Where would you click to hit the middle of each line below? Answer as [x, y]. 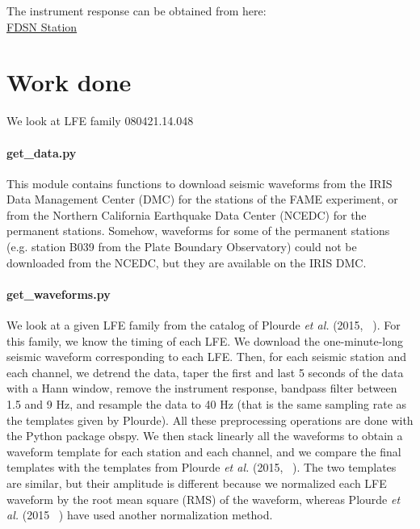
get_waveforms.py [59, 294]
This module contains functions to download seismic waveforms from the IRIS [199, 183]
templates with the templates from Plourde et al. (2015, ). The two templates [202, 467]
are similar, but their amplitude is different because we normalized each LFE [197, 483]
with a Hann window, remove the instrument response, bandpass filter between [202, 388]
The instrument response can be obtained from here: [136, 10]
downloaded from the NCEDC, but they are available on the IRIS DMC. [187, 262]
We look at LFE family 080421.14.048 [100, 121]
